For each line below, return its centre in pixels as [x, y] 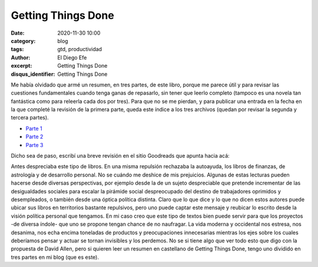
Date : [18, 33]
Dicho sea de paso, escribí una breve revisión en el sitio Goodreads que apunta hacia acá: [120, 156]
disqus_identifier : [33, 74]
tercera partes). [30, 118]
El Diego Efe [72, 57]
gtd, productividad [80, 49]
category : [23, 41]
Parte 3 [34, 145]
